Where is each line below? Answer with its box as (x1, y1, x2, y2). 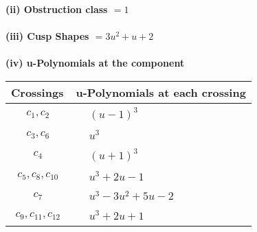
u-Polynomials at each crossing (76, 84, 246, 100)
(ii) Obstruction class (5, 2, 108, 16)
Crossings (11, 84, 64, 100)
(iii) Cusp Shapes (5, 29, 89, 43)
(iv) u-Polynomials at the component (5, 56, 185, 70)
